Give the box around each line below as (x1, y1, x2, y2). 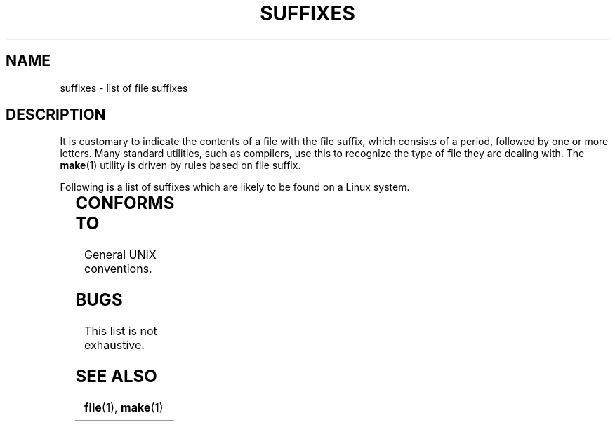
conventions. (84, 262, 152, 276)
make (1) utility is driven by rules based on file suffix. (60, 159, 301, 172)
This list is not (84, 324, 157, 339)
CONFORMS (75, 193, 175, 214)
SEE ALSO (75, 366, 157, 387)
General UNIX (84, 248, 157, 262)
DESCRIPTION (6, 106, 106, 124)
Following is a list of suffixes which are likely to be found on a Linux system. (60, 181, 410, 194)
